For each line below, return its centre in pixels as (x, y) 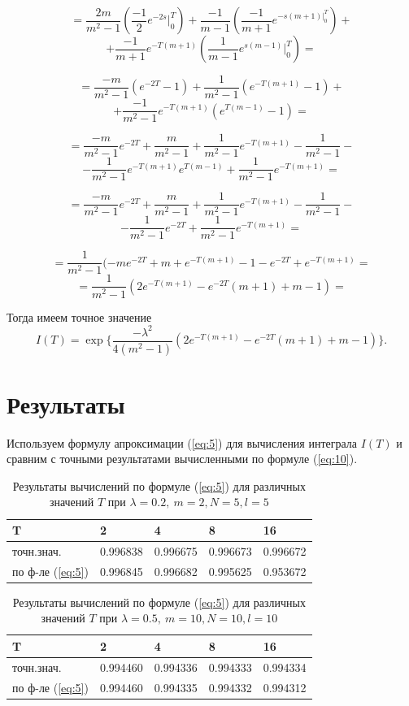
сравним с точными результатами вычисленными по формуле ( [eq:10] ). (182, 459)
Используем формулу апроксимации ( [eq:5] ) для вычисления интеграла (182, 442)
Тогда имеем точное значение (79, 316)
